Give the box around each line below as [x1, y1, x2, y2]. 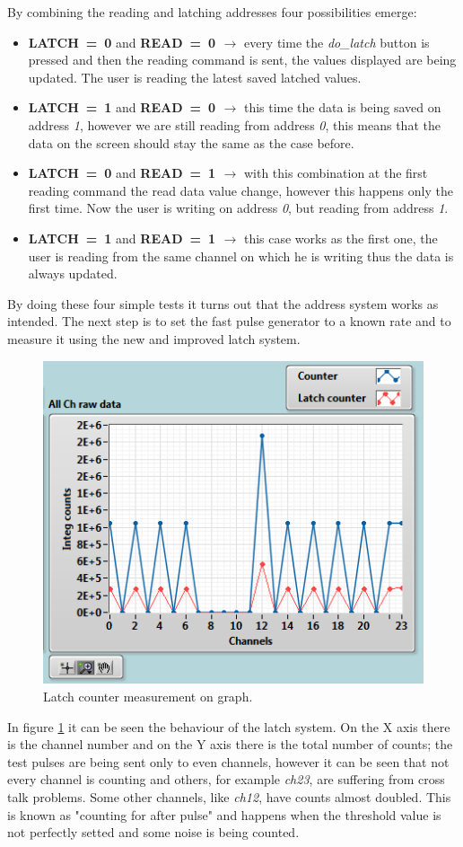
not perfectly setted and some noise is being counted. [7, 823, 300, 842]
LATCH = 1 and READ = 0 [28, 98, 216, 117]
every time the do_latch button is [243, 32, 430, 51]
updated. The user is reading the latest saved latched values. [28, 67, 362, 86]
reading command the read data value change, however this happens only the [28, 181, 453, 199]
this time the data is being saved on [243, 98, 441, 117]
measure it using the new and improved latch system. [7, 329, 301, 348]
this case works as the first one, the [243, 228, 438, 247]
